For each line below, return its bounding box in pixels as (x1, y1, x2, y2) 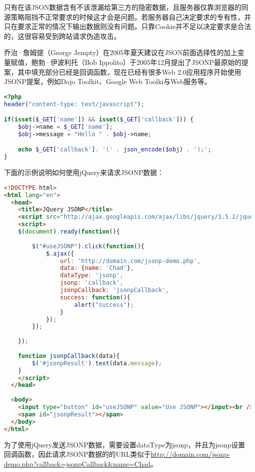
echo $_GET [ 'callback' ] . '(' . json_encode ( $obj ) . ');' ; (18, 146, 211, 153)
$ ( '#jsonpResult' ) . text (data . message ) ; (32, 359, 162, 367)
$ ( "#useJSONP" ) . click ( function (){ (32, 242, 145, 250)
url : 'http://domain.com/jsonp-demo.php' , (60, 257, 201, 265)
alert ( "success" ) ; (74, 301, 134, 308)
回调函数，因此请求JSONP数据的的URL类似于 (4, 449, 151, 459)
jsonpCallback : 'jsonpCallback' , (60, 287, 169, 294)
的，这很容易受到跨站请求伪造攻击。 (4, 30, 121, 41)
